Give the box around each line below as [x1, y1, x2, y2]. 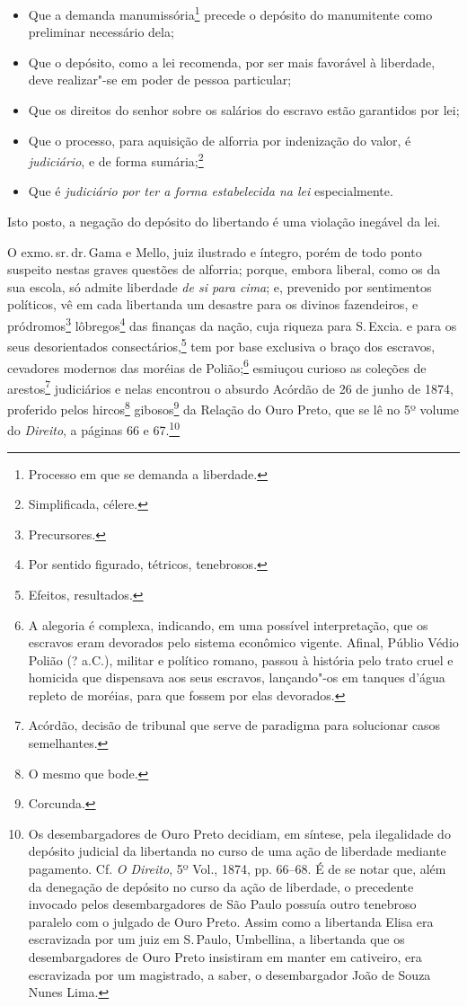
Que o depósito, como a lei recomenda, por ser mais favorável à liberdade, [28, 52, 436, 71]
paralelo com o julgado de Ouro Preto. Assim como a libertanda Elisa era [28, 912, 434, 930]
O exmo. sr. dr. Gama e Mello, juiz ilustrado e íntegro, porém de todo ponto [7, 242, 422, 261]
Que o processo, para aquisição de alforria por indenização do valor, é [28, 130, 411, 149]
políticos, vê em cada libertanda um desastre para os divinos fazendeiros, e [7, 295, 419, 314]
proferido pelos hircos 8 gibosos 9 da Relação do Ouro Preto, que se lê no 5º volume [7, 397, 460, 418]
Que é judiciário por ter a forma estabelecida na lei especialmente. [28, 182, 393, 200]
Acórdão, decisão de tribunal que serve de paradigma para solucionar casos [28, 716, 441, 734]
